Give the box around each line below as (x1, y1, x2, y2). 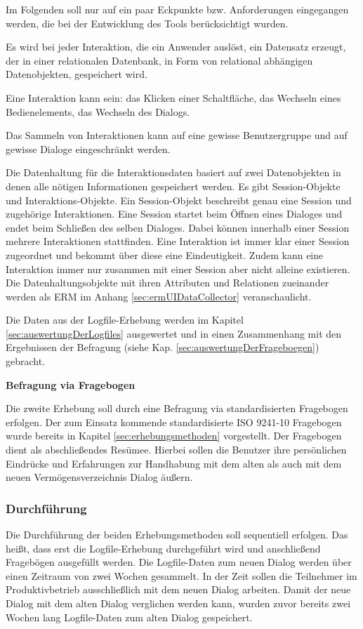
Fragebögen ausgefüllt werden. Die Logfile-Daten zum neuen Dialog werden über (6, 555, 352, 569)
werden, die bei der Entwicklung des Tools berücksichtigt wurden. (6, 15, 289, 30)
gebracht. (6, 354, 46, 369)
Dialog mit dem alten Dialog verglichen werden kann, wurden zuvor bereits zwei (6, 596, 351, 610)
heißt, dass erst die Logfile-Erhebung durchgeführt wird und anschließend (6, 541, 321, 555)
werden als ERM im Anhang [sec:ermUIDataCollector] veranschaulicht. (6, 289, 312, 303)
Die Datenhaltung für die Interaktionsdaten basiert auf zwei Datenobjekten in (6, 165, 341, 180)
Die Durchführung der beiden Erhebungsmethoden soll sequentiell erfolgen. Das (6, 527, 348, 542)
